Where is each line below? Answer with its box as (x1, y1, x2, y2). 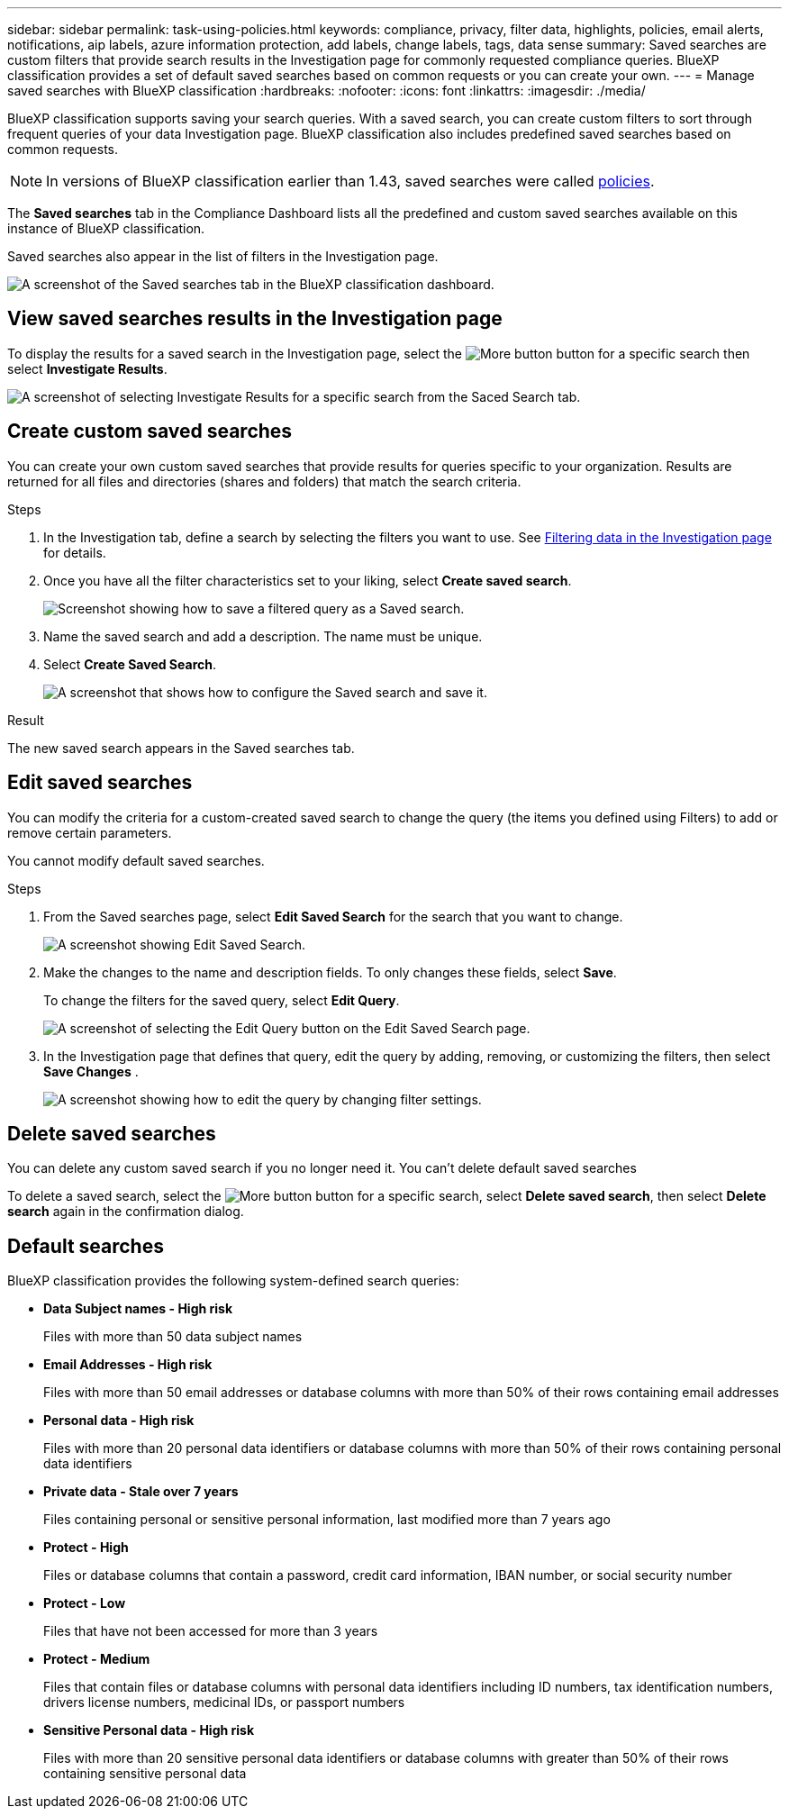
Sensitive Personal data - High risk (43, 1722, 255, 1739)
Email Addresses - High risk (43, 1357, 213, 1373)
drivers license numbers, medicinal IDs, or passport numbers (43, 1694, 405, 1711)
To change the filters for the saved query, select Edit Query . (43, 992, 400, 1008)
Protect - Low (43, 1595, 126, 1612)
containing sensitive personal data (43, 1766, 247, 1782)
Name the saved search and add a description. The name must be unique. (43, 628, 483, 644)
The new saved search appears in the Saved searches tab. (7, 740, 355, 756)
